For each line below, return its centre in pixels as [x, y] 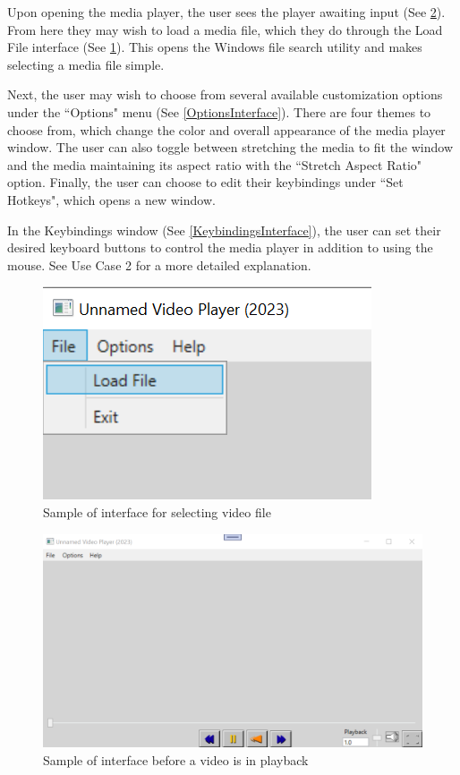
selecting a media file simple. [86, 64]
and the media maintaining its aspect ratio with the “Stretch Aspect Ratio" [215, 164]
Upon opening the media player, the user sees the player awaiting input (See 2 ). [226, 12]
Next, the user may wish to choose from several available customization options [225, 94]
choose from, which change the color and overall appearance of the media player [226, 129]
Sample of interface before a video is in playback [176, 760]
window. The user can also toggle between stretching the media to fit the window [230, 147]
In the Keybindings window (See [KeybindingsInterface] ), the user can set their [224, 230]
